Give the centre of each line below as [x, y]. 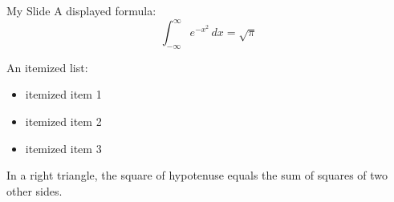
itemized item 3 [63, 148]
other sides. [35, 190]
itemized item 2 [63, 121]
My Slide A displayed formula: [81, 10]
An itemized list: [47, 67]
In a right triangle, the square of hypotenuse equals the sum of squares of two [197, 175]
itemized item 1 [63, 94]
